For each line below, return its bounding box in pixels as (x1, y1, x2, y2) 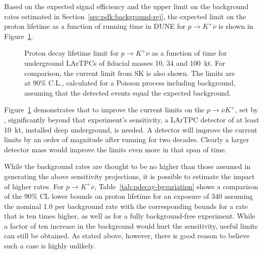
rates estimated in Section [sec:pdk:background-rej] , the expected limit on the (4, 11, 246, 21)
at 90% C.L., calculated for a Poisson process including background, (24, 77, 236, 88)
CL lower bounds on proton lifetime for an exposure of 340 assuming (40, 191, 253, 201)
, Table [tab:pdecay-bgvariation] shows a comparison (94, 181, 258, 191)
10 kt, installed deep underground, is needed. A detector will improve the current (4, 124, 257, 135)
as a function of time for (152, 48, 227, 58)
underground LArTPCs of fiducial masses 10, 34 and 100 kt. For (24, 57, 226, 68)
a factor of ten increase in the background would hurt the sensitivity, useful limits (4, 220, 258, 231)
